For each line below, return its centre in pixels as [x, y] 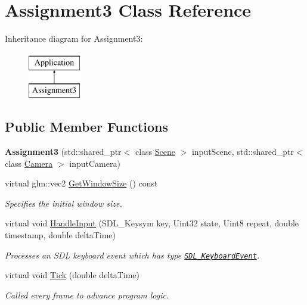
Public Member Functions [86, 127]
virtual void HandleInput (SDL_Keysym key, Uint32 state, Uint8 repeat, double [152, 223]
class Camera [29, 163]
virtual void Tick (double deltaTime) [72, 275]
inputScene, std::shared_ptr [243, 152]
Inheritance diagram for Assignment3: [74, 38]
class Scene [155, 152]
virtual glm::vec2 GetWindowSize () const [81, 183]
